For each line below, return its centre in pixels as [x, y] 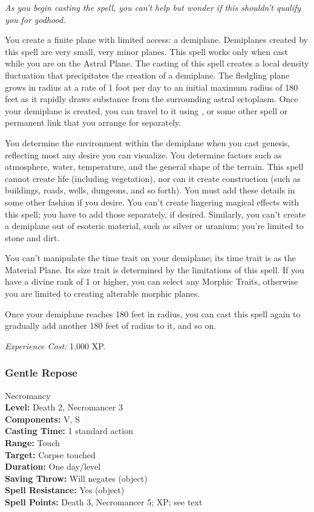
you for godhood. [35, 19]
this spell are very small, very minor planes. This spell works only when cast [146, 51]
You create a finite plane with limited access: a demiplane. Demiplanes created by [156, 40]
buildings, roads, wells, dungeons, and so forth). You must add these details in [150, 190]
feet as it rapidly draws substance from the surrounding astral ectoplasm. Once [152, 99]
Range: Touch [32, 443]
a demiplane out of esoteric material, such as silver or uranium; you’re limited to [154, 226]
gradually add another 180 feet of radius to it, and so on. [111, 326]
